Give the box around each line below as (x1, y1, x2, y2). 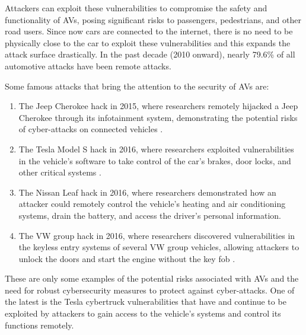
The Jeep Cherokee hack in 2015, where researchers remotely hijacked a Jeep (18, 100, 298, 112)
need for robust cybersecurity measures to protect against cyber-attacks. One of (5, 283, 295, 296)
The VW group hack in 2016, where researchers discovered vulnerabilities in (18, 229, 295, 241)
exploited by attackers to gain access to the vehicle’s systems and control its (5, 307, 281, 320)
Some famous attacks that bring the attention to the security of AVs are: (5, 79, 269, 92)
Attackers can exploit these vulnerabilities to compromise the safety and (5, 2, 267, 14)
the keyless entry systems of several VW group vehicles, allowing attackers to (18, 241, 299, 253)
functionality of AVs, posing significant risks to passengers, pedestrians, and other (5, 13, 301, 25)
